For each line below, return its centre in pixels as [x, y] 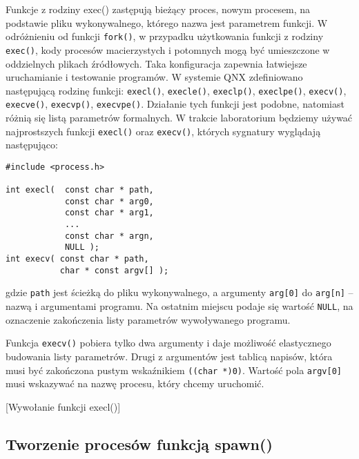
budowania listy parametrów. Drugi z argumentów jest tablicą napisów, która [169, 356]
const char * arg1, [109, 213]
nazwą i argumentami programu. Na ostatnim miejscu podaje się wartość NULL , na [179, 306]
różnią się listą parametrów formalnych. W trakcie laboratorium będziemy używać [179, 117]
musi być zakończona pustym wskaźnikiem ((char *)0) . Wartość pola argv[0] [174, 370]
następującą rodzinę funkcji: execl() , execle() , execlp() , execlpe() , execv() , [176, 90]
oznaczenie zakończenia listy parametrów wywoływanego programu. [148, 319]
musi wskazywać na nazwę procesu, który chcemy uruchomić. [135, 383]
